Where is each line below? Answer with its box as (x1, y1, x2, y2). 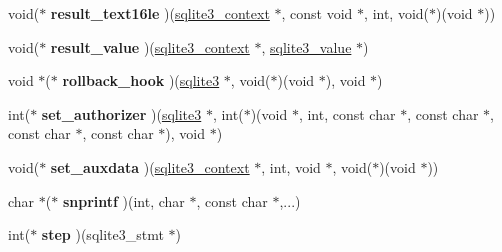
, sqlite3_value (261, 36, 352, 57)
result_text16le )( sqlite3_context (50, 3, 270, 23)
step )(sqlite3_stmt (41, 224, 164, 245)
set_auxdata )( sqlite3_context (50, 156, 250, 177)
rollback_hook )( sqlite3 (62, 70, 220, 91)
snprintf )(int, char (62, 190, 185, 211)
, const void (281, 3, 353, 23)
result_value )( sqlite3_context (50, 36, 250, 57)
